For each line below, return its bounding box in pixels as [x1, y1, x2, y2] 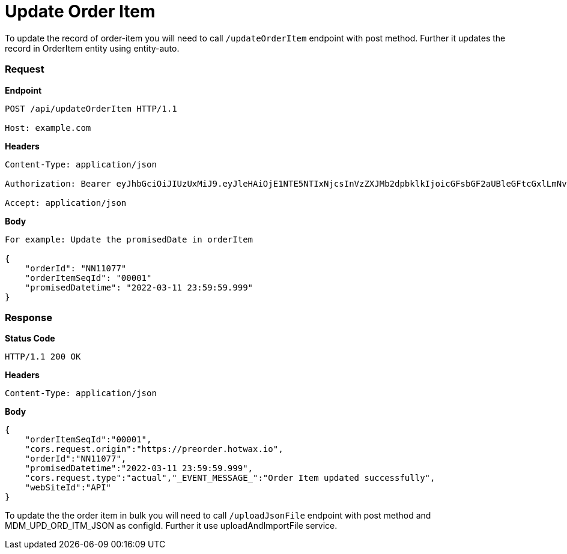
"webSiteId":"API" [25, 483, 112, 493]
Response [5, 311, 52, 324]
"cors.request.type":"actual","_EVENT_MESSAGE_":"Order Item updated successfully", [25, 473, 435, 483]
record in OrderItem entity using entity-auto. [5, 43, 180, 53]
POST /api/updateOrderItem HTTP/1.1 [5, 103, 177, 113]
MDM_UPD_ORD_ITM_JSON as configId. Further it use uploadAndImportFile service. [5, 520, 338, 531]
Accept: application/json [5, 197, 127, 208]
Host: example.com [5, 122, 91, 133]
